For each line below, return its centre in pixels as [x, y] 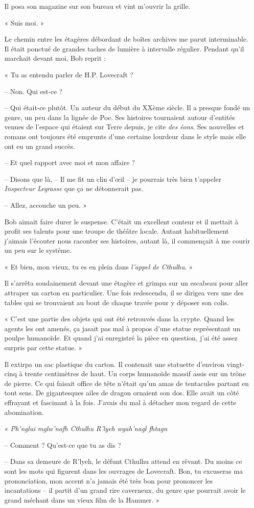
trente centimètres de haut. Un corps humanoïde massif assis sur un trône [135, 374]
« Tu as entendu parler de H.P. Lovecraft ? [69, 74]
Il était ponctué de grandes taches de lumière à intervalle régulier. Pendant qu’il [124, 48]
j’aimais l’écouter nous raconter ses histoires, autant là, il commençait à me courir [127, 240]
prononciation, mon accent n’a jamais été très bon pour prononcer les [109, 480]
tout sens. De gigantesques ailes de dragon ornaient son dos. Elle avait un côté [122, 393]
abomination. [24, 412]
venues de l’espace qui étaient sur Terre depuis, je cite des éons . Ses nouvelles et [124, 127]
